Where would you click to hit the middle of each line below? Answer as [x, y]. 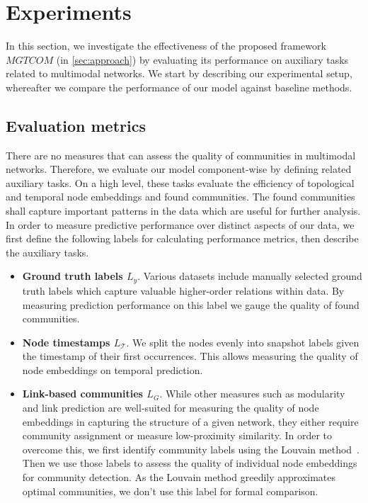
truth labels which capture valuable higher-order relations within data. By [183, 290]
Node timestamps [66, 342]
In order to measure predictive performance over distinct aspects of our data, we [180, 224]
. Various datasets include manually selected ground [250, 276]
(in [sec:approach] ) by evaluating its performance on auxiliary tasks [202, 59]
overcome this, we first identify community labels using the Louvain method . [191, 449]
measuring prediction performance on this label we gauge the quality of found [191, 304]
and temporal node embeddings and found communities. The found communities [180, 197]
